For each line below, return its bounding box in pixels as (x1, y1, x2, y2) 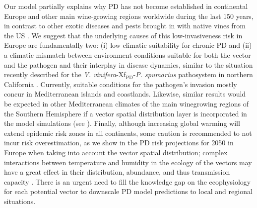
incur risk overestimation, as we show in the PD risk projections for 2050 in (4, 137, 234, 148)
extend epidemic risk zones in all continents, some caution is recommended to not (4, 127, 252, 138)
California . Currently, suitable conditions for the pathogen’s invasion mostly (4, 79, 237, 89)
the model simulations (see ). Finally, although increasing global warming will (4, 118, 240, 128)
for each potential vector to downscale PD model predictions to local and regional (4, 186, 253, 197)
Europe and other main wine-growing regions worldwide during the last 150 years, (4, 10, 254, 21)
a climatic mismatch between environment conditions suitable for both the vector (4, 49, 251, 60)
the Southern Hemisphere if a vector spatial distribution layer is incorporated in (4, 108, 247, 118)
